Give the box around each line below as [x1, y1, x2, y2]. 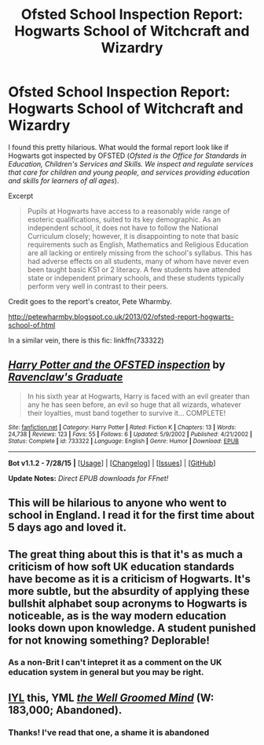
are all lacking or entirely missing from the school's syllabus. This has [27, 248, 253, 257]
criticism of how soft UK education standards [8, 560, 235, 573]
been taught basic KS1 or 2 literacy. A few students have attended [27, 265, 241, 274]
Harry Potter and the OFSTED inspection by [8, 358, 225, 372]
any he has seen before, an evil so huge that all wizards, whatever [27, 399, 242, 409]
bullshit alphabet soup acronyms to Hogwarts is [8, 596, 247, 610]
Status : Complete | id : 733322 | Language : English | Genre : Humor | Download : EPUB [8, 437, 240, 445]
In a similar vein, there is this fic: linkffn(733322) [8, 336, 164, 345]
